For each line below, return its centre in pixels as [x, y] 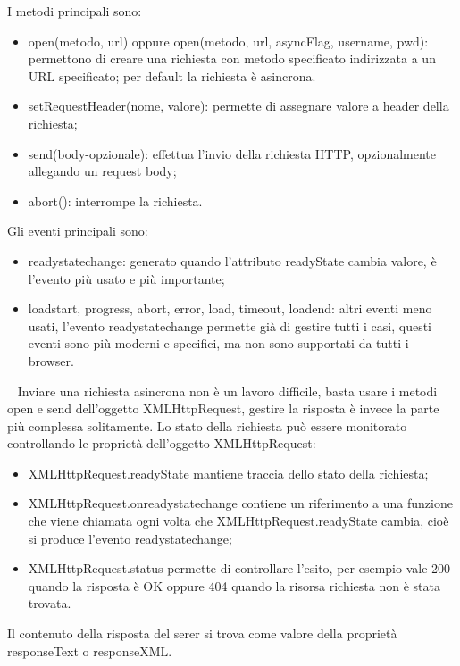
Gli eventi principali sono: [78, 231]
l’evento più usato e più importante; [126, 278]
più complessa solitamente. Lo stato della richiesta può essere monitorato [207, 425]
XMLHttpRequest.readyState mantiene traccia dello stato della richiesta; [228, 473]
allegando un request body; [102, 171]
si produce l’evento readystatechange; [130, 538]
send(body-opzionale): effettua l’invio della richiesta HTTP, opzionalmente [232, 153]
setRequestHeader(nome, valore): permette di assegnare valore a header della [238, 106]
